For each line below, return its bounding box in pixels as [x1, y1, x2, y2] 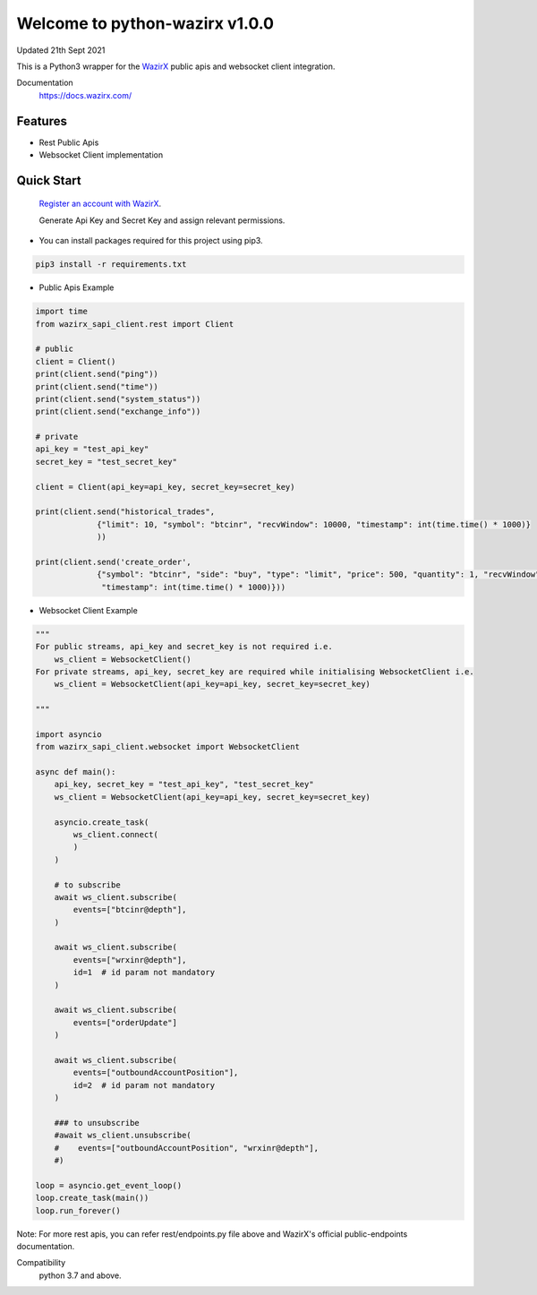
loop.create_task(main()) [35, 1193, 149, 1204]
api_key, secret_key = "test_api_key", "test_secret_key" [54, 779, 314, 790]
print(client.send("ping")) [35, 369, 158, 380]
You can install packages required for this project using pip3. [38, 236, 263, 246]
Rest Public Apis [38, 137, 99, 148]
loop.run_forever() [35, 1205, 121, 1215]
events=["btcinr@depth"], [72, 905, 187, 915]
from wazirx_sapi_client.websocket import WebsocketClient [35, 742, 300, 752]
